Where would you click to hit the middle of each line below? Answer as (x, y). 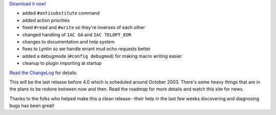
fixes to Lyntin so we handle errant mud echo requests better (86, 49)
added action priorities (46, 20)
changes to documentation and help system (68, 41)
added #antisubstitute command (61, 13)
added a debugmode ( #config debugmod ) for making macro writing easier (102, 56)
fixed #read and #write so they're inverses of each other (84, 28)
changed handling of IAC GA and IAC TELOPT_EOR (77, 34)
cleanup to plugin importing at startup (62, 63)
